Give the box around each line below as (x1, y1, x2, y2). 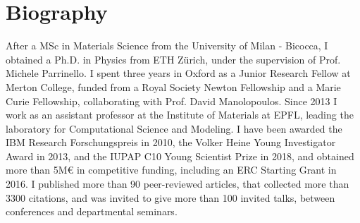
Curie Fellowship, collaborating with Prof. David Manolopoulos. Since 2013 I (6, 93, 337, 108)
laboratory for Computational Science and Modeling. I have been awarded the (6, 121, 342, 135)
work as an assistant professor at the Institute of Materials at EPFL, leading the (6, 107, 354, 122)
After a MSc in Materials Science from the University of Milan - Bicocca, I (6, 38, 328, 53)
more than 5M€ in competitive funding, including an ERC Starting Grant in (6, 162, 337, 177)
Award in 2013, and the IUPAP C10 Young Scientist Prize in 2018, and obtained (6, 148, 354, 163)
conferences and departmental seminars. (6, 204, 178, 219)
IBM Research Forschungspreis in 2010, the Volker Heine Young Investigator (6, 135, 336, 150)
